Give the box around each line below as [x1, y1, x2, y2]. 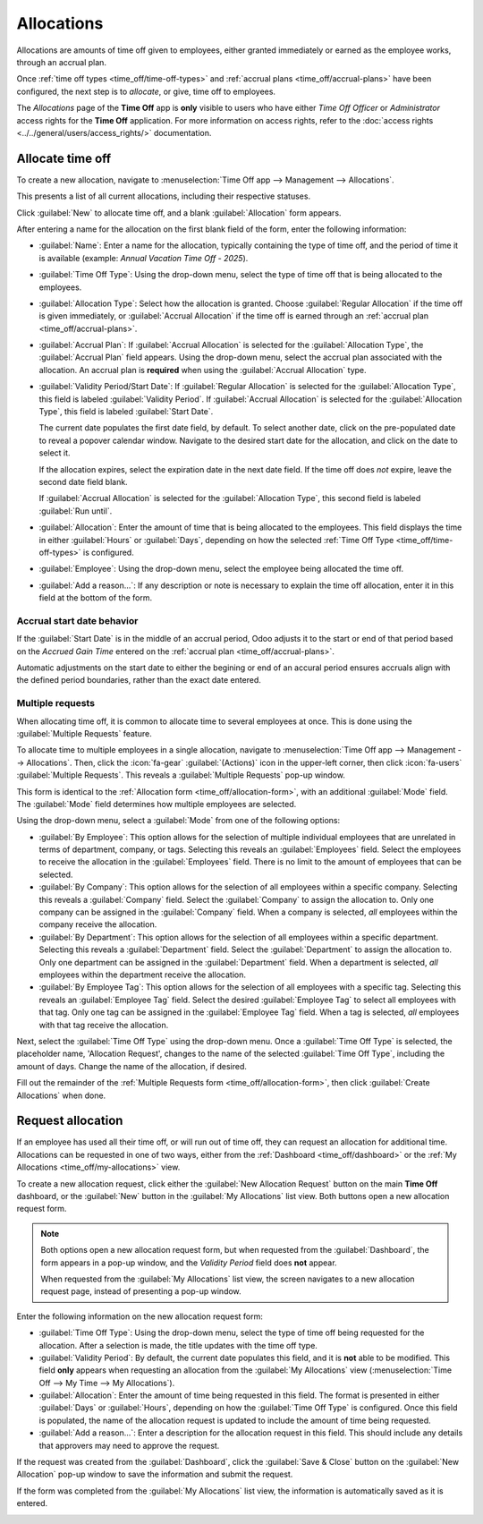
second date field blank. [38, 477, 129, 487]
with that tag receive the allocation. [38, 1019, 169, 1030]
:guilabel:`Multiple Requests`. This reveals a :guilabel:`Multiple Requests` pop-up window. [16, 770, 346, 780]
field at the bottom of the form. [38, 592, 152, 603]
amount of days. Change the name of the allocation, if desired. [16, 1060, 248, 1071]
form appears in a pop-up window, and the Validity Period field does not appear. [40, 1257, 337, 1268]
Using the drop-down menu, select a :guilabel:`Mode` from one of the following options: [16, 815, 340, 826]
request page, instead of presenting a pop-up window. [40, 1286, 241, 1297]
